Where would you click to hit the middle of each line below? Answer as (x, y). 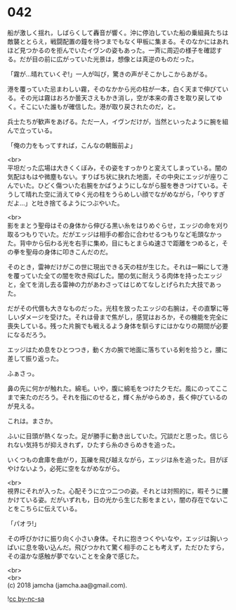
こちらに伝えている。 (50, 509)
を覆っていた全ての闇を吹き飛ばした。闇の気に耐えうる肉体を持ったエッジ (115, 275)
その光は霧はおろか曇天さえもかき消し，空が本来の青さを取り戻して (118, 98)
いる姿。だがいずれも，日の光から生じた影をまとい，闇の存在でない (124, 499)
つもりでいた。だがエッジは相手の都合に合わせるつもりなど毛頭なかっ (121, 234)
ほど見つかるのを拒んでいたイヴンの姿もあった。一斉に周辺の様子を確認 (112, 50)
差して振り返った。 (35, 358)
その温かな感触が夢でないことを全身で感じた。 (75, 556)
